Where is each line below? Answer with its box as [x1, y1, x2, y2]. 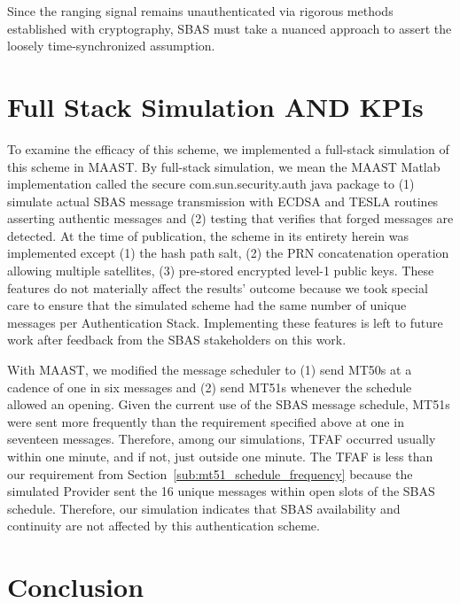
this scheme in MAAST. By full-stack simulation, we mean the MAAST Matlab [7, 157, 441, 175]
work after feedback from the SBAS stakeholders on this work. [7, 330, 347, 349]
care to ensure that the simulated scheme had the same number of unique [7, 296, 407, 314]
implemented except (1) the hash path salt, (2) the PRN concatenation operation [7, 244, 449, 262]
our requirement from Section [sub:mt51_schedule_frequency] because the [7, 464, 413, 483]
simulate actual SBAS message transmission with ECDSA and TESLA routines [7, 191, 439, 210]
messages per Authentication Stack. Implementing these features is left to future [7, 313, 443, 331]
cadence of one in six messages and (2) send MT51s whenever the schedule [7, 377, 412, 396]
